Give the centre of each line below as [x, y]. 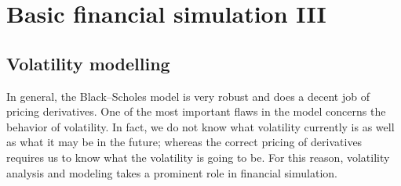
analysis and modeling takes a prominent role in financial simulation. [172, 172]
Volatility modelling [88, 63]
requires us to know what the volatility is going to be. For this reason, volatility [198, 157]
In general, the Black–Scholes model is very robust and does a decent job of [188, 96]
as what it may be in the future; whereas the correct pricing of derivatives [184, 142]
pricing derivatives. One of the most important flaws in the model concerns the [196, 111]
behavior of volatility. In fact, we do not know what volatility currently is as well [200, 126]
